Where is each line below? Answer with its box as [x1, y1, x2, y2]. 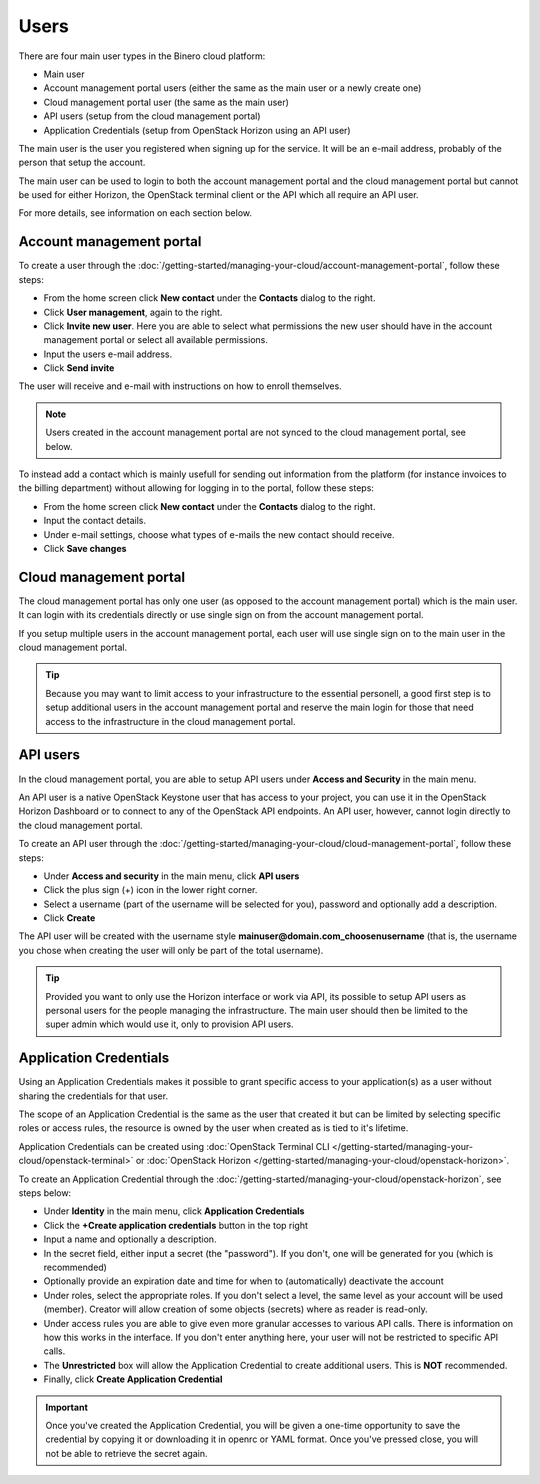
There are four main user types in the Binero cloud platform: [18, 50, 266, 62]
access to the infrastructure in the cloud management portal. [45, 715, 296, 727]
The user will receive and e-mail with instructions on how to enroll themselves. [18, 380, 342, 392]
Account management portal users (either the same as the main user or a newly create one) [43, 82, 422, 94]
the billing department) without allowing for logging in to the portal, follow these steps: [18, 482, 375, 494]
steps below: [18, 1187, 72, 1199]
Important [45, 1401, 89, 1413]
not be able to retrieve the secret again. [45, 1447, 208, 1459]
